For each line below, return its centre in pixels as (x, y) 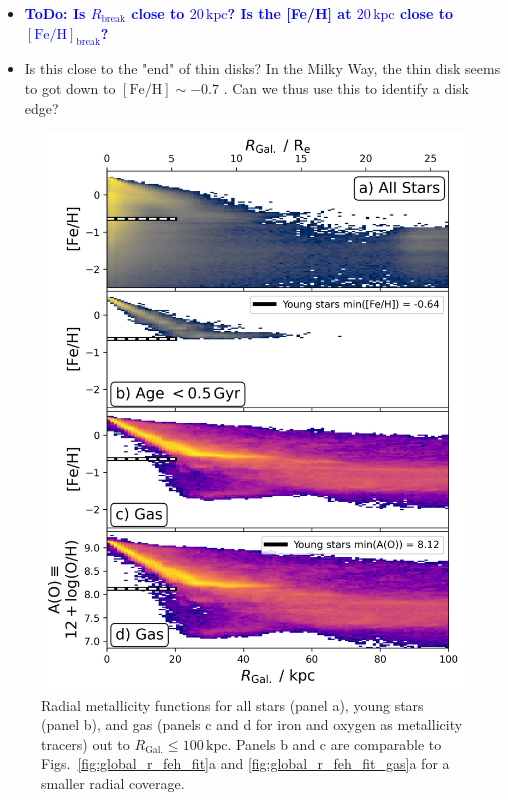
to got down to (70, 87)
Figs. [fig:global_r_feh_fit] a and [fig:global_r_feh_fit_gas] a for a (245, 763)
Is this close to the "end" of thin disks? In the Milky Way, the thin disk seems (262, 68)
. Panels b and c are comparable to (334, 743)
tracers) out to (85, 743)
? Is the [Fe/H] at (289, 13)
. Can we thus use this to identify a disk (346, 87)
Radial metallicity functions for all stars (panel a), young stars (232, 704)
